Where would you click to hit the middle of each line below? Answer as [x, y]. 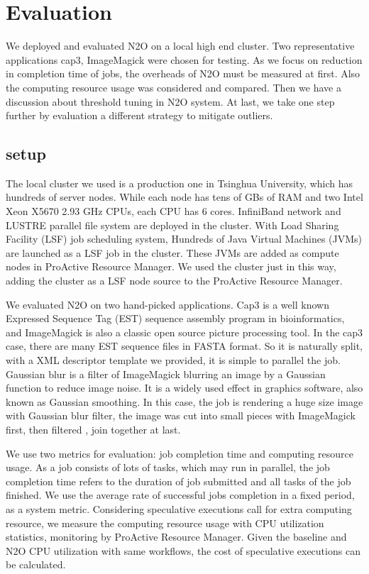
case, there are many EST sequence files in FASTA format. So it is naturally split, [184, 346]
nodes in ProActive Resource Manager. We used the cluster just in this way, [171, 266]
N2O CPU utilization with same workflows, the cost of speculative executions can [183, 550]
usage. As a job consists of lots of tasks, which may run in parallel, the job [168, 467]
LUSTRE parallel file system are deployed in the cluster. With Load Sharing [172, 225]
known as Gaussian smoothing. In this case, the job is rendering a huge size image [184, 401]
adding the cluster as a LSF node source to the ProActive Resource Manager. [174, 281]
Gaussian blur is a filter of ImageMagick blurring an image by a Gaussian [166, 374]
